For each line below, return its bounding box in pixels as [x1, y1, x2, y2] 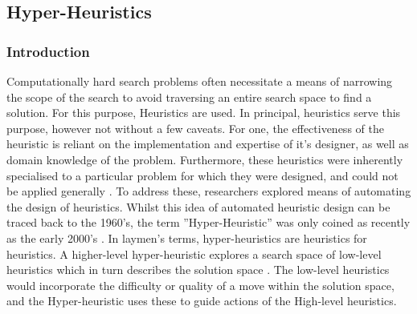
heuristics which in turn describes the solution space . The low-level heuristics [6, 261, 390, 278]
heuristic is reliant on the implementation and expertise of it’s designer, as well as [6, 135, 409, 152]
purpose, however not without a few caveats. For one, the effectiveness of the [6, 119, 384, 136]
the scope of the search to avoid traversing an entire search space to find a [6, 88, 372, 105]
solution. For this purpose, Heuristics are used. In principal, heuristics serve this [6, 104, 401, 121]
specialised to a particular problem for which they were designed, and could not [6, 167, 399, 183]
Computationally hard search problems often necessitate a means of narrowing [6, 73, 393, 89]
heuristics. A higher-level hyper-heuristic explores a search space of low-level [6, 245, 382, 262]
